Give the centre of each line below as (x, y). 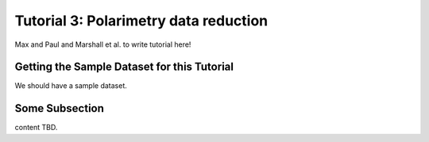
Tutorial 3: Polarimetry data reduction (141, 21)
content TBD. (36, 128)
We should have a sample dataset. (71, 86)
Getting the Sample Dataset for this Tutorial (124, 67)
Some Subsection (60, 108)
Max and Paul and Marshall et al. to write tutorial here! (103, 44)
